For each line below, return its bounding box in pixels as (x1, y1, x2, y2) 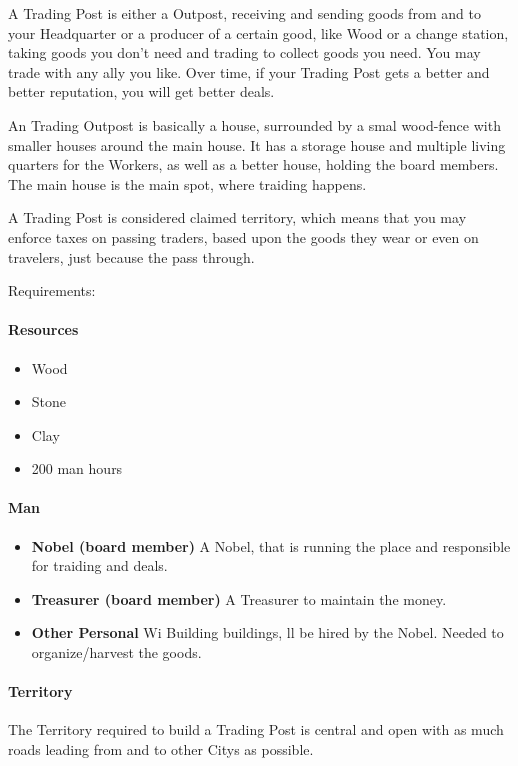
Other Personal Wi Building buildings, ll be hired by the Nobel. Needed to (31, 622, 504, 643)
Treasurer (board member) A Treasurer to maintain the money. (31, 588, 447, 609)
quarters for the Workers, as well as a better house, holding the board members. (8, 154, 499, 175)
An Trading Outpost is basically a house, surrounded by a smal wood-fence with (8, 114, 501, 135)
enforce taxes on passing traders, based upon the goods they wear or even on (8, 226, 479, 247)
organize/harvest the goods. (31, 642, 202, 663)
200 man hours (31, 458, 123, 479)
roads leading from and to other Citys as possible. (8, 739, 314, 760)
